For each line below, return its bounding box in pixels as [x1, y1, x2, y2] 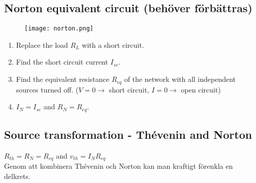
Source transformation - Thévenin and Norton [4, 126, 252, 142]
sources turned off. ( [16, 84, 79, 95]
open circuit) [181, 84, 221, 95]
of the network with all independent [124, 74, 236, 84]
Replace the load [16, 39, 68, 50]
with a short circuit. [82, 39, 144, 50]
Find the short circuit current [16, 56, 108, 67]
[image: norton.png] [24, 25, 94, 33]
